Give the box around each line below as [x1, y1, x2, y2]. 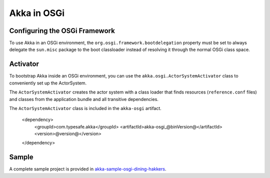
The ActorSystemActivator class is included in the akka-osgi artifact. [9, 105, 162, 111]
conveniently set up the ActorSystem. [9, 80, 87, 86]
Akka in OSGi [9, 7, 65, 18]
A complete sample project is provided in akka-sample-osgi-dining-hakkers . [9, 166, 166, 172]
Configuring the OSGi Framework [9, 26, 115, 35]
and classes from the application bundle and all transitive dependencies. [9, 96, 158, 102]
